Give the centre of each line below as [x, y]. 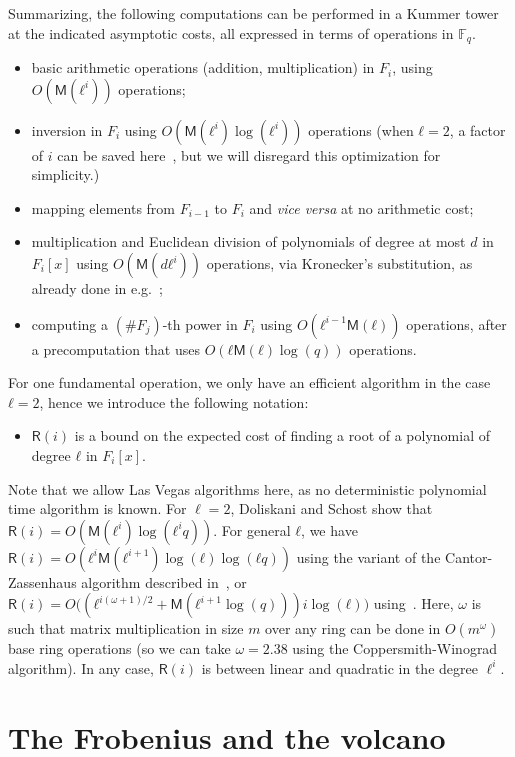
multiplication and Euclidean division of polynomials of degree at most [248, 241]
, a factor [477, 129]
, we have [329, 529]
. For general [252, 529]
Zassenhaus [42, 581]
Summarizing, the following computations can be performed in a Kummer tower [253, 13]
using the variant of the [368, 556]
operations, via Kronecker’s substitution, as [339, 263]
